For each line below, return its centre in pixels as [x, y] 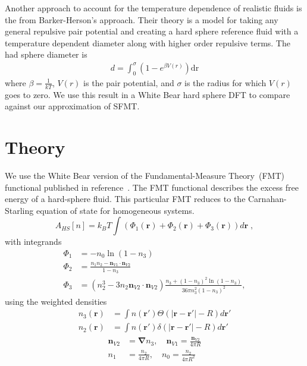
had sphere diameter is [46, 54]
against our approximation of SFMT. [72, 106]
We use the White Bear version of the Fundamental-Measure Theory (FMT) [145, 175]
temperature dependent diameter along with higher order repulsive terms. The [148, 42]
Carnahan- [267, 199]
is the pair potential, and [129, 82]
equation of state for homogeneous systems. [115, 210]
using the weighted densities [56, 301]
